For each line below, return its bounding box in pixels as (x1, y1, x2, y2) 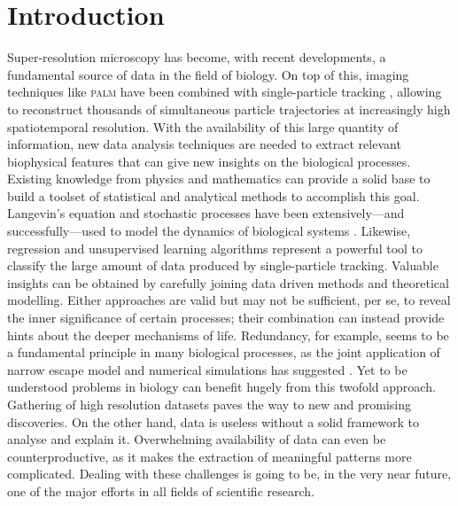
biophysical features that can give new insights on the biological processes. (7, 152, 411, 170)
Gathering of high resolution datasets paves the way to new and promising (7, 395, 411, 413)
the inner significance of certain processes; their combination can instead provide (7, 308, 445, 327)
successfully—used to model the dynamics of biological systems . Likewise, (7, 222, 411, 240)
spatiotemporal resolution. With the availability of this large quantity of (7, 117, 399, 136)
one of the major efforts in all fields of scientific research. (7, 481, 314, 500)
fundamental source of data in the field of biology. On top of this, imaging (7, 65, 409, 83)
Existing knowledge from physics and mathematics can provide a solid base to (7, 169, 431, 188)
